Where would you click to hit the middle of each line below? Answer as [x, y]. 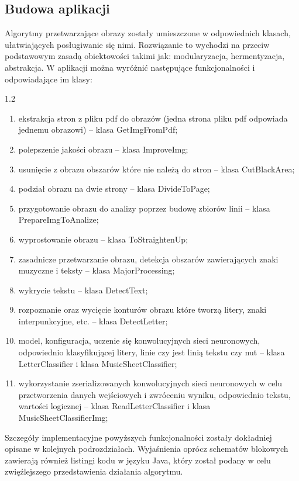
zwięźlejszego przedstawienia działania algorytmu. [94, 471]
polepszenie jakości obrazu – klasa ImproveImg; [103, 149]
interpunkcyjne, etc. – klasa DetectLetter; [93, 321]
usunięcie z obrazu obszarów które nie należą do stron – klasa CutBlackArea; [157, 169]
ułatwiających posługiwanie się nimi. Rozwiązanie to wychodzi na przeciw [137, 44]
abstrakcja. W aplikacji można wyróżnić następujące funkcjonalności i [130, 67]
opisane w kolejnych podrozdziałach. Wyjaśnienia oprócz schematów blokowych [147, 449]
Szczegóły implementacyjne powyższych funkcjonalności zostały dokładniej [138, 437]
